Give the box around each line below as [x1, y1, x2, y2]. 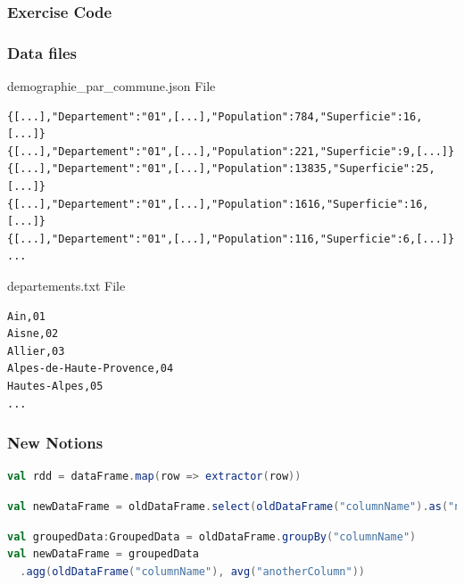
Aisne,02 [7, 327, 59, 341]
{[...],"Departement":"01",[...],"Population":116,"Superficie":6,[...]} [7, 232, 455, 245]
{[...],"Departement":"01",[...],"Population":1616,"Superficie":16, [7, 197, 429, 210]
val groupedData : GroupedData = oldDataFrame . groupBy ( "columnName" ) [7, 530, 417, 543]
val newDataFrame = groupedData [7, 548, 199, 561]
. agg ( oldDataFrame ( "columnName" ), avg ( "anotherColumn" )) [20, 564, 366, 578]
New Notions [7, 432, 104, 454]
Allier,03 [7, 344, 65, 358]
